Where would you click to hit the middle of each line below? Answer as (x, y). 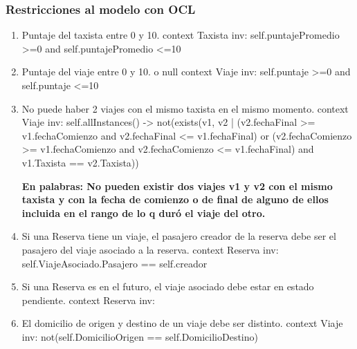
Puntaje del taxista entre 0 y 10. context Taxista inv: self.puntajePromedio (181, 35)
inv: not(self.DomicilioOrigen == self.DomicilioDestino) (140, 336)
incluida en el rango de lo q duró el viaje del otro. (144, 213)
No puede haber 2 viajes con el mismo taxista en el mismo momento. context (185, 108)
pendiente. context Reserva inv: (88, 300)
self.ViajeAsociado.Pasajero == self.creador (115, 263)
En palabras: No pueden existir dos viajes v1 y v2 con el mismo (177, 186)
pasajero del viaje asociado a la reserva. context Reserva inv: (150, 249)
